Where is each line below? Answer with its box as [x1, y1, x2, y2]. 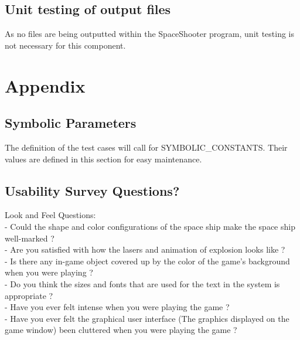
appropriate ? [5, 289, 53, 301]
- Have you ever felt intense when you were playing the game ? [5, 301, 230, 313]
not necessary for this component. [5, 39, 126, 51]
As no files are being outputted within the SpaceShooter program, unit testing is [5, 28, 295, 40]
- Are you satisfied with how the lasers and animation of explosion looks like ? [5, 243, 285, 256]
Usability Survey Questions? [5, 181, 180, 199]
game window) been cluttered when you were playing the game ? [5, 324, 237, 336]
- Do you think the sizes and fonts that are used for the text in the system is [5, 277, 280, 290]
